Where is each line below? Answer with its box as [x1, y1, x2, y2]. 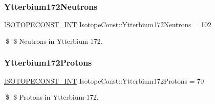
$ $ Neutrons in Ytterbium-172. [5, 35, 103, 46]
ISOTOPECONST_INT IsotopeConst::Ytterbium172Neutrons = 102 [4, 19, 212, 30]
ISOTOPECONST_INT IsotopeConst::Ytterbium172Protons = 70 [4, 75, 204, 86]
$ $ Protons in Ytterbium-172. [5, 92, 99, 102]
